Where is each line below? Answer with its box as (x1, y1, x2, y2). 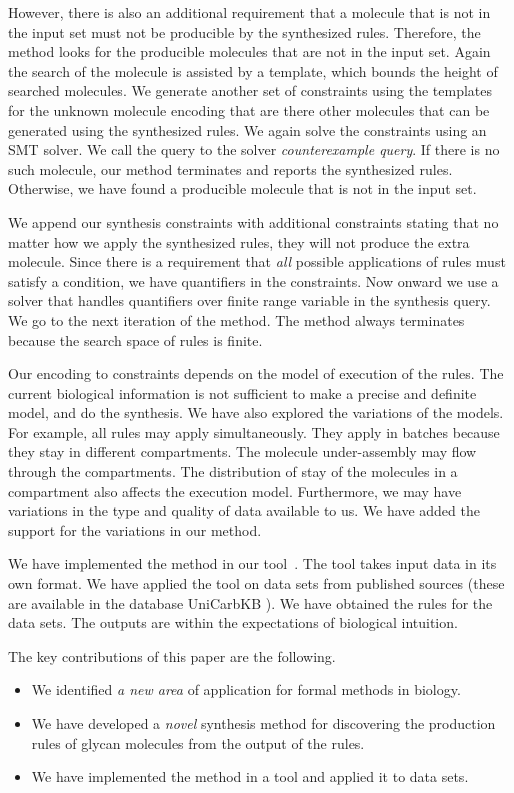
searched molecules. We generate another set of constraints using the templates (8, 80, 493, 101)
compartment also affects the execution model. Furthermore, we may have (8, 480, 462, 501)
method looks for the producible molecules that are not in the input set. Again (8, 41, 491, 62)
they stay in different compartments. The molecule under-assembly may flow (8, 441, 477, 462)
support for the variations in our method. (8, 519, 262, 540)
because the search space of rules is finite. (8, 329, 263, 350)
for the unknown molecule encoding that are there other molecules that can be (8, 99, 490, 120)
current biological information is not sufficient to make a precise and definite (8, 382, 477, 403)
